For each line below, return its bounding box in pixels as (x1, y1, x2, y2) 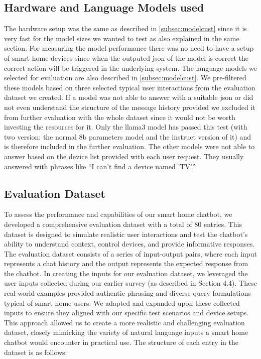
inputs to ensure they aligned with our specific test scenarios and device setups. (4, 307, 249, 318)
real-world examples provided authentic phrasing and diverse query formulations (4, 288, 251, 298)
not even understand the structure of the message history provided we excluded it (4, 101, 255, 112)
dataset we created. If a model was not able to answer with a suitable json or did (4, 92, 253, 102)
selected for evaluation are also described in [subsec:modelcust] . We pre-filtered (4, 72, 246, 83)
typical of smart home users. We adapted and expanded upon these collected (4, 297, 240, 308)
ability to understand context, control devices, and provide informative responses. (4, 238, 255, 249)
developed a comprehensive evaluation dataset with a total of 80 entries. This (4, 218, 242, 229)
